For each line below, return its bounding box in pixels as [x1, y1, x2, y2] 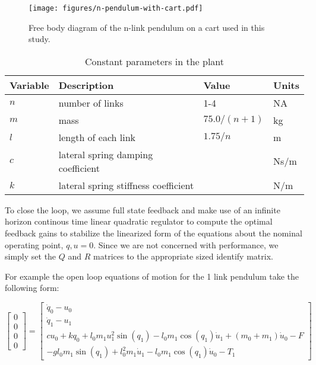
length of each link [58, 130, 136, 144]
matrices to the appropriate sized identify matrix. [93, 250, 273, 262]
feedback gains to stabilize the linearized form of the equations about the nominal [5, 227, 302, 239]
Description [58, 78, 114, 92]
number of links [58, 95, 124, 110]
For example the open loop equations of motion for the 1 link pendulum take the [5, 270, 299, 282]
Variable [10, 78, 49, 92]
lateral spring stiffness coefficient [58, 178, 194, 192]
